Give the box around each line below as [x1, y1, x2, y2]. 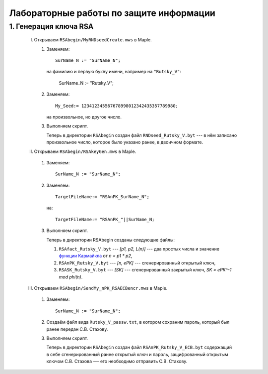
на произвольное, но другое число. [46, 114, 122, 120]
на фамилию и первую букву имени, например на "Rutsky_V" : [46, 69, 181, 75]
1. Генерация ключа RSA [9, 22, 94, 31]
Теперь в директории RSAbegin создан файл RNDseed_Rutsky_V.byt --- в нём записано [46, 132, 237, 138]
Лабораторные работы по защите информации [9, 7, 215, 18]
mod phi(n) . [59, 274, 83, 280]
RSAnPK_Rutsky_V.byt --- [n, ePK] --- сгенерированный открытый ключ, [59, 259, 216, 266]
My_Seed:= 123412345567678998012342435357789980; [55, 103, 179, 109]
